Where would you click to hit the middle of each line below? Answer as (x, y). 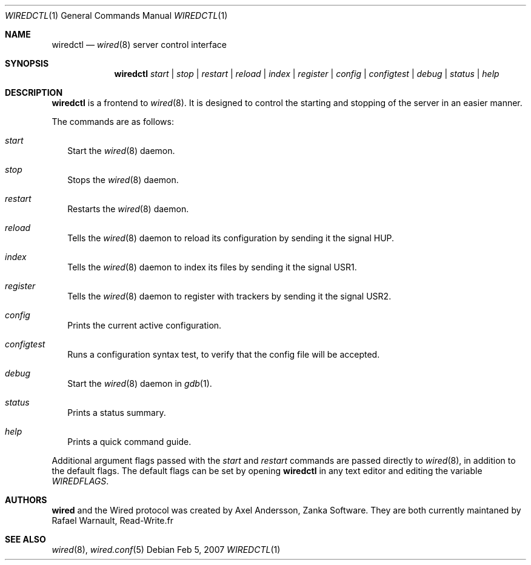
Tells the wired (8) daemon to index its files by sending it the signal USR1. (212, 267)
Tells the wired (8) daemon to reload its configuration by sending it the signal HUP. (231, 238)
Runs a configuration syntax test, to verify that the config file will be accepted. (224, 354)
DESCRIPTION (34, 92)
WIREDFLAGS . (80, 481)
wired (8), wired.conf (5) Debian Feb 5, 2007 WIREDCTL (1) (166, 550)
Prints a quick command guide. (129, 442)
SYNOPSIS (27, 63)
